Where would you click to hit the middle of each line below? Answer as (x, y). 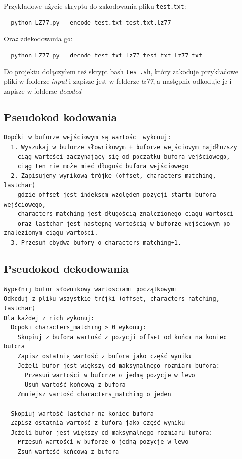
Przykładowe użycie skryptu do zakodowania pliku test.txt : (95, 6)
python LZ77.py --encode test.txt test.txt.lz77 (91, 23)
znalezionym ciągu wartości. (51, 233)
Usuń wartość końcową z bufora (75, 385)
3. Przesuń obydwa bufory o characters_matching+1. (96, 243)
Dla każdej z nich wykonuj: (49, 318)
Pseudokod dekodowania (66, 268)
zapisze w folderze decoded (43, 90)
